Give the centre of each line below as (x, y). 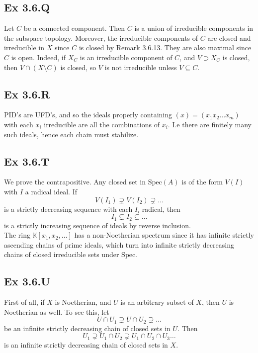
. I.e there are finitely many (210, 124)
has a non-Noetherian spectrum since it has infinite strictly (164, 235)
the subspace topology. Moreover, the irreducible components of (101, 38)
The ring (17, 235)
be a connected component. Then (74, 28)
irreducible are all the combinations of (102, 124)
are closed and (229, 38)
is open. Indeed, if (39, 57)
